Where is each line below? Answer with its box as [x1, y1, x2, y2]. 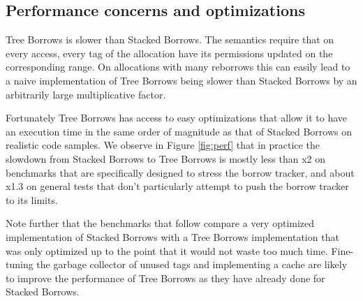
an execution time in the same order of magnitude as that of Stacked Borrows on [6, 124, 352, 138]
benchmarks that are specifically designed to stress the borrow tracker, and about [6, 165, 355, 179]
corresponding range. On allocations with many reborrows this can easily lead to [6, 59, 350, 74]
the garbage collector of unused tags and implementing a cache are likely [36, 257, 348, 272]
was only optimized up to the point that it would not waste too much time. [6, 243, 328, 258]
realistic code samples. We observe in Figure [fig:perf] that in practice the [6, 138, 320, 152]
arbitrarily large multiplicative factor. [6, 87, 166, 101]
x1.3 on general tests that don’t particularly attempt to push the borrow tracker [6, 179, 349, 193]
